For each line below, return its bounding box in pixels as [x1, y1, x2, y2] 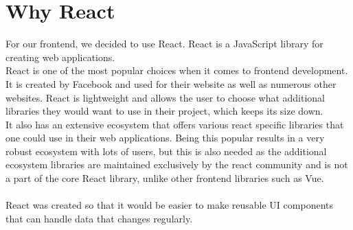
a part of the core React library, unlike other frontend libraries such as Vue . [5, 171, 324, 185]
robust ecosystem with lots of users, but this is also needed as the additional [5, 143, 327, 158]
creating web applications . [5, 49, 115, 64]
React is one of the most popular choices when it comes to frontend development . [5, 63, 348, 78]
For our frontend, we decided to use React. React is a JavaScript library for [5, 36, 323, 51]
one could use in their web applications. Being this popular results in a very [5, 130, 325, 145]
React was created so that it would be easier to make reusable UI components [5, 198, 333, 212]
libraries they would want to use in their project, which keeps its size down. [5, 104, 323, 118]
